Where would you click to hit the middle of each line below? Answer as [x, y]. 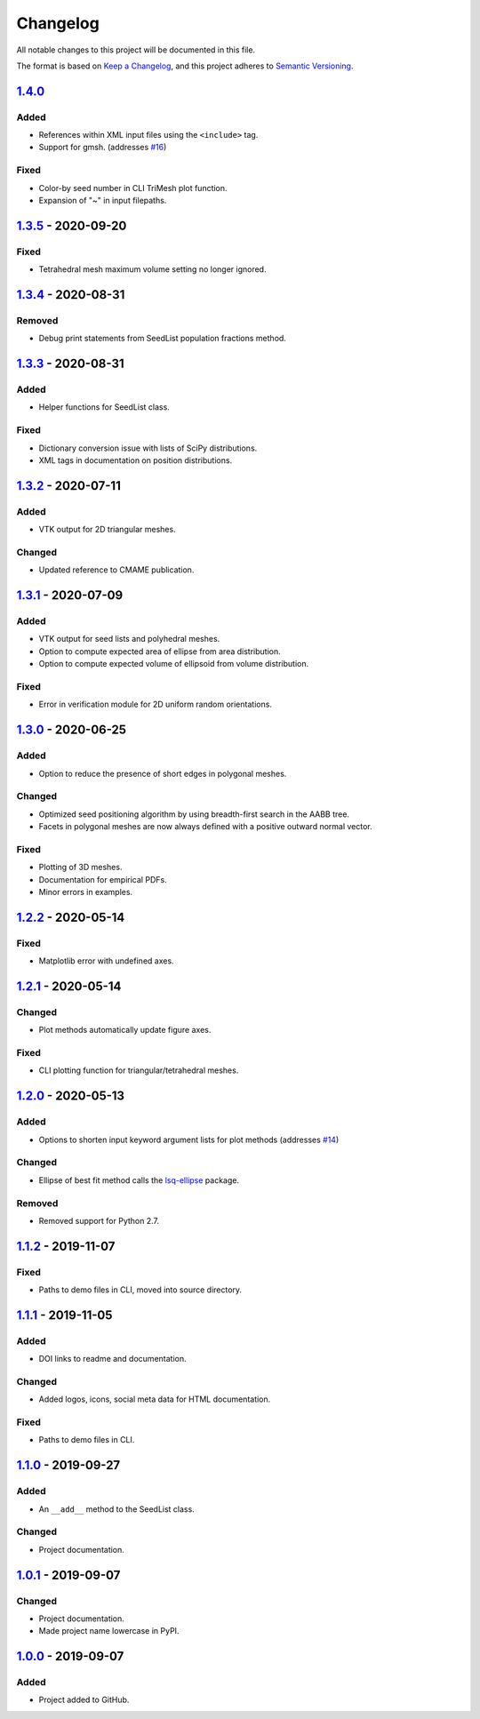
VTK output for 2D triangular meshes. [108, 530]
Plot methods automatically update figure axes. [125, 1030]
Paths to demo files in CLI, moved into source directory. [140, 1290]
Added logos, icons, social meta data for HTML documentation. [155, 1399]
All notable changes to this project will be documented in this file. [136, 50]
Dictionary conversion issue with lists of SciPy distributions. [148, 448]
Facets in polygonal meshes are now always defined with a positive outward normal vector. [205, 827]
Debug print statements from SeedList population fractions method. [162, 339]
